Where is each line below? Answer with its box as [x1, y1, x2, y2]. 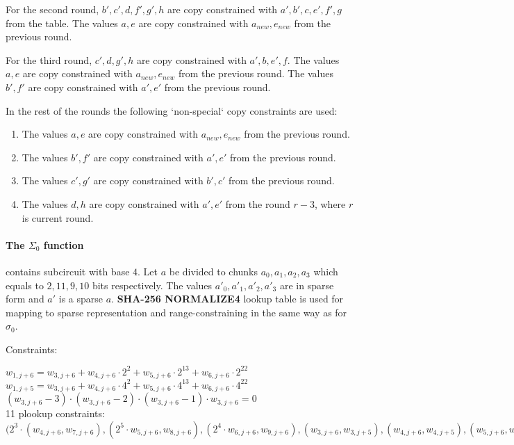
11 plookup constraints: [6, 406, 105, 421]
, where [314, 196, 346, 211]
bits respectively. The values [92, 277, 213, 292]
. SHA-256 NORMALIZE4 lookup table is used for [111, 291, 344, 306]
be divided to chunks [169, 264, 258, 278]
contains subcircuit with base [6, 264, 130, 278]
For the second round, [6, 2, 99, 16]
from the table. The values [6, 15, 118, 30]
